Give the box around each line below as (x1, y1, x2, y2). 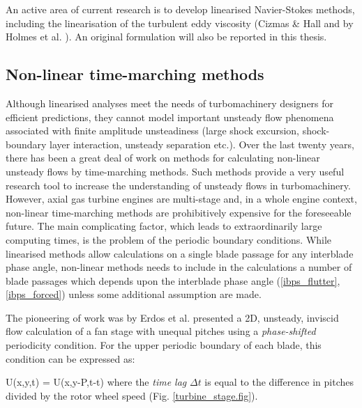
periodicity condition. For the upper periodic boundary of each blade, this (6, 338, 322, 352)
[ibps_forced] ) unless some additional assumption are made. (6, 287, 262, 301)
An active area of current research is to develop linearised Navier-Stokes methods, (6, 2, 355, 16)
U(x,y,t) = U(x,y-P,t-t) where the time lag (6, 375, 187, 389)
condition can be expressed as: (6, 351, 135, 366)
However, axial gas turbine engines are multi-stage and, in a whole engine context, (6, 191, 357, 206)
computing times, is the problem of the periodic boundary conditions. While (6, 232, 332, 246)
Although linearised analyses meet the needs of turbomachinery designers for (6, 95, 334, 110)
